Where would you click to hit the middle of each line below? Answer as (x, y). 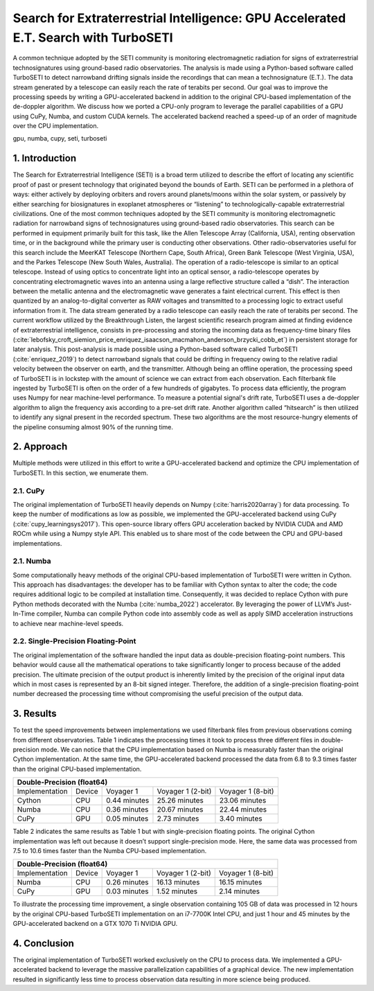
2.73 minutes (178, 819)
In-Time (24, 614)
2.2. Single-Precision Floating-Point (74, 641)
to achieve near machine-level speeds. (68, 623)
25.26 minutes (180, 801)
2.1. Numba (32, 561)
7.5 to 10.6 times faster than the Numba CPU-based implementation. (110, 850)
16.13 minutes (178, 882)
